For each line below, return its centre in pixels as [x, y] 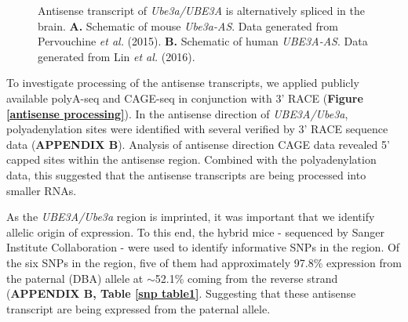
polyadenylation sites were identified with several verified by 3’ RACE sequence [197, 129]
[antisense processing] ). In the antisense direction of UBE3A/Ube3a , [177, 113]
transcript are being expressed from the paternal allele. [138, 308]
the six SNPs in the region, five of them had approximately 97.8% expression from [204, 262]
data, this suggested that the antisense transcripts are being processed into [186, 174]
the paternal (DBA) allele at [75, 278]
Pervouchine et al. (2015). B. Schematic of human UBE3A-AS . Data [203, 41]
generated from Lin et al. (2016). [117, 56]
